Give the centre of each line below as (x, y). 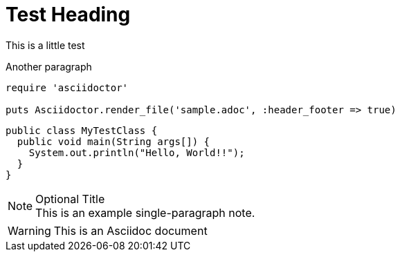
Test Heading (68, 15)
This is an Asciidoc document (130, 230)
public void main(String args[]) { (113, 141)
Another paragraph (49, 66)
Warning (29, 230)
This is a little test (45, 45)
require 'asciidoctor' (67, 87)
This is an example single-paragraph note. (145, 212)
